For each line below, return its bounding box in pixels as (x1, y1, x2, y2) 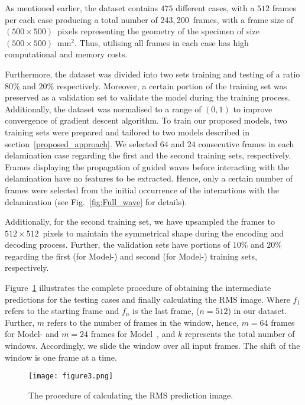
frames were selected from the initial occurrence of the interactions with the (5, 183, 279, 196)
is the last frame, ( (132, 304, 200, 317)
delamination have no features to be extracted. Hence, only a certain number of (5, 172, 293, 184)
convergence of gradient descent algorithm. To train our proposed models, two (5, 114, 287, 127)
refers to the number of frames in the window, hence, (47, 316, 239, 328)
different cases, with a (176, 2, 255, 14)
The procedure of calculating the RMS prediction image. (28, 388, 233, 401)
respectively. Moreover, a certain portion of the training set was (56, 79, 287, 92)
